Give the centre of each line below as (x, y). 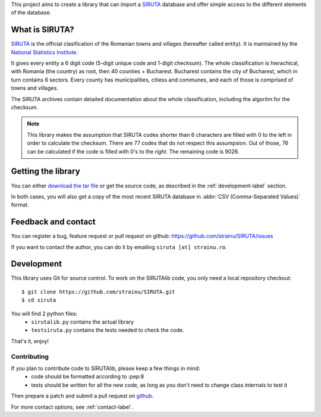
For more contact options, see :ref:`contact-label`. (72, 407)
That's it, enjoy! (30, 341)
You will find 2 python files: (44, 313)
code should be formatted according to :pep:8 (88, 377)
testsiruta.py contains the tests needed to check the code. (108, 330)
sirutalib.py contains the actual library (82, 322)
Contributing (30, 356)
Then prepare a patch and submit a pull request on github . (82, 396)
